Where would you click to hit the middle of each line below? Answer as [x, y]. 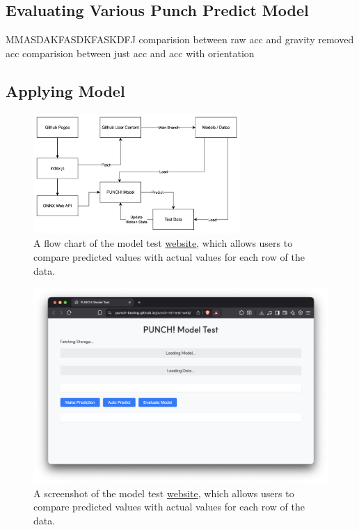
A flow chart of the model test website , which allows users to [163, 243]
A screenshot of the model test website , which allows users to [164, 493]
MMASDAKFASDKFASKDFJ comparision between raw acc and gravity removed [180, 39]
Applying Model [65, 90]
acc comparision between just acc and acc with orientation [130, 53]
